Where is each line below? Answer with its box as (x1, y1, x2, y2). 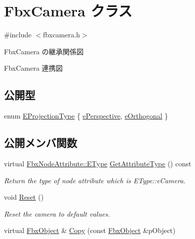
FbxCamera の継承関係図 (4, 46, 84, 56)
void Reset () (4, 192, 44, 202)
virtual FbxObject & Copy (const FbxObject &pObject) (4, 225, 176, 236)
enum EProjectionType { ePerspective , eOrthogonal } (4, 111, 168, 121)
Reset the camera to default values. (4, 208, 110, 219)
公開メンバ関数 (4, 135, 77, 150)
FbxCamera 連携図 (4, 63, 63, 73)
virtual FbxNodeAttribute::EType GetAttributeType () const (4, 158, 192, 168)
